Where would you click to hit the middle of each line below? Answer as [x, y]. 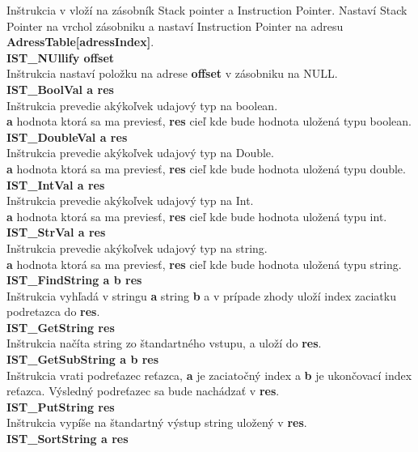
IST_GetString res [61, 327]
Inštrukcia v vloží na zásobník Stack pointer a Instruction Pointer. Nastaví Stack [207, 10]
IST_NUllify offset [61, 57]
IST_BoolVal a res [60, 89]
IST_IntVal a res [56, 184]
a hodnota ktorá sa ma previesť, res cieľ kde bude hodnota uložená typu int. [197, 216]
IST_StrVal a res [56, 232]
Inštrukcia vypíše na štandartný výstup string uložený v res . [157, 422]
